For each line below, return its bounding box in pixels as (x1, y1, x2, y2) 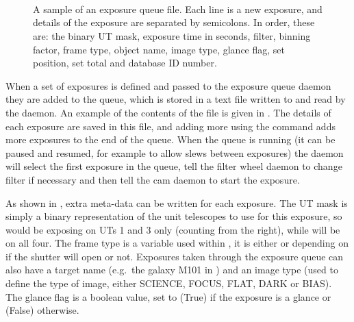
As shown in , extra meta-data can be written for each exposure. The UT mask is (5, 195, 348, 210)
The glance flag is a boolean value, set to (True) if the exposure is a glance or (5, 289, 331, 304)
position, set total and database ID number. (33, 55, 217, 70)
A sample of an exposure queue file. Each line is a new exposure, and (33, 1, 323, 16)
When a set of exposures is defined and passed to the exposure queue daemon (5, 78, 331, 92)
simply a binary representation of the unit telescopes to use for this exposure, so (5, 209, 342, 223)
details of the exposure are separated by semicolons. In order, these (33, 15, 315, 29)
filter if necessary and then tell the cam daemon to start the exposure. (5, 172, 300, 186)
